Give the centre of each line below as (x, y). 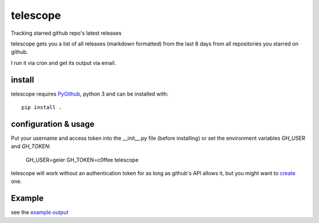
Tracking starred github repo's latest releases (66, 33)
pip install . (42, 107)
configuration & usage (53, 124)
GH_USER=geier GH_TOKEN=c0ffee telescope (82, 160)
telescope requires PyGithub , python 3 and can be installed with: (89, 94)
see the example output (40, 212)
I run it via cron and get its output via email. (64, 63)
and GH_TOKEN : (31, 146)
